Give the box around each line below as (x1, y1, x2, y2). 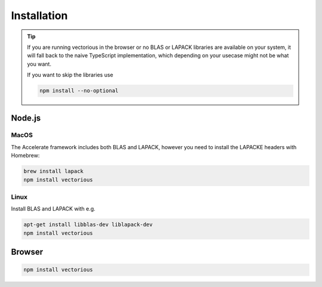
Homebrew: (11, 152, 40, 159)
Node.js (11, 113, 41, 123)
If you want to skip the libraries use (27, 72, 113, 79)
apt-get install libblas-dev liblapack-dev (23, 221, 153, 228)
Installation (11, 9, 68, 22)
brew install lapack (23, 168, 83, 175)
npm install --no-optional (39, 87, 119, 94)
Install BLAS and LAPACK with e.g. (11, 205, 95, 212)
